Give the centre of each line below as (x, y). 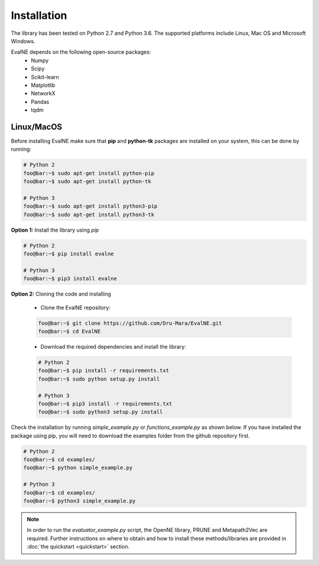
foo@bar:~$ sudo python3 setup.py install (100, 412)
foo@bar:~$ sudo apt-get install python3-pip (90, 206)
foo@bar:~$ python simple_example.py (78, 468)
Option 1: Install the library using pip (55, 230)
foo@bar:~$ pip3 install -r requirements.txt (105, 404)
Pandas (40, 102)
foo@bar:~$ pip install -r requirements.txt (104, 371)
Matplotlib (43, 85)
